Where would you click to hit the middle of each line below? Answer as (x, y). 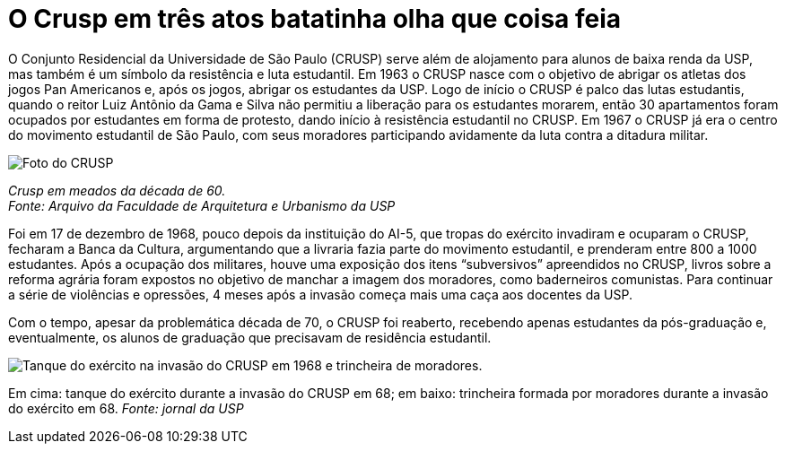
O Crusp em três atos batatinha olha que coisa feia (315, 19)
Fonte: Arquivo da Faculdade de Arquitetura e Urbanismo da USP (202, 205)
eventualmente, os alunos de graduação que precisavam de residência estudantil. (250, 337)
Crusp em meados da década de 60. (117, 190)
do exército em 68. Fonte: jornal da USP (126, 408)
